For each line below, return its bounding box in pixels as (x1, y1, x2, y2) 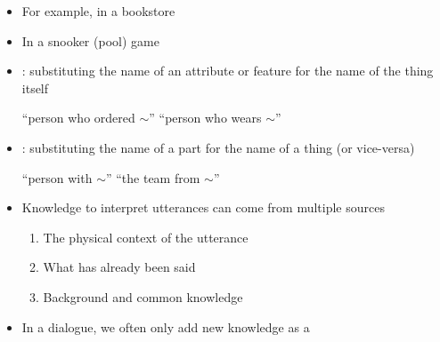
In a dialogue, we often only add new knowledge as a (21, 317, 310, 336)
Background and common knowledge (43, 287, 243, 306)
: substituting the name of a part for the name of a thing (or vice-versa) (21, 138, 415, 156)
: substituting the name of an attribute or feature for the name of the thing (21, 61, 434, 80)
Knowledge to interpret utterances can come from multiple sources (21, 198, 385, 217)
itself (21, 78, 49, 97)
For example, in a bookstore (21, 2, 175, 20)
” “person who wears (149, 108, 262, 127)
